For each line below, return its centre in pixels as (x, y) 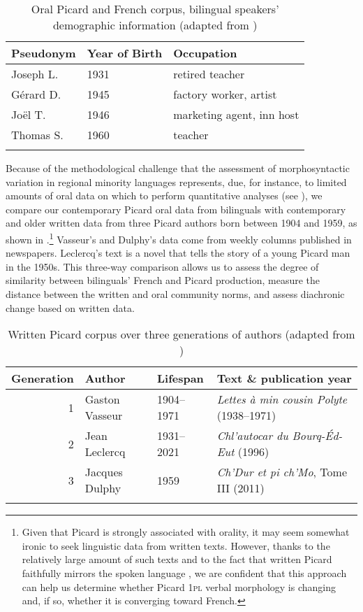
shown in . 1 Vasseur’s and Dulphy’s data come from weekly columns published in (179, 238)
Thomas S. (37, 135)
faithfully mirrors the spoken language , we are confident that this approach (184, 572)
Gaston (102, 399)
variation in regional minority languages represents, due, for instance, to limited (176, 182)
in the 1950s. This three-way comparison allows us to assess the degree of (162, 266)
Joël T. (29, 114)
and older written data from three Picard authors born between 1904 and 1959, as (181, 223)
